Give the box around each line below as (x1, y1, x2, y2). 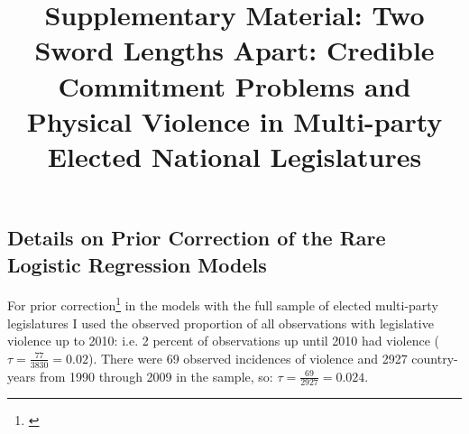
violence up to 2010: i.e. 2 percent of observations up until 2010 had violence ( (7, 331, 439, 350)
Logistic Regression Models (7, 250, 267, 278)
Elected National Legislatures (47, 137, 422, 174)
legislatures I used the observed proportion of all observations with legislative (7, 313, 434, 332)
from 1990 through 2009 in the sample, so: (39, 366, 273, 385)
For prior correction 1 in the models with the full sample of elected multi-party (7, 293, 438, 314)
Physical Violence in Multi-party (26, 102, 443, 139)
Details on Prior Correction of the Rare (7, 224, 386, 252)
